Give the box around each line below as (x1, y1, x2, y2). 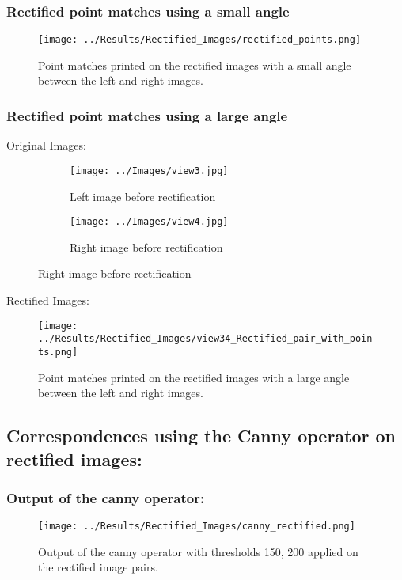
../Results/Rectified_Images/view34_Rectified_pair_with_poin (38, 333, 373, 345)
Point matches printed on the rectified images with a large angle (38, 369, 350, 385)
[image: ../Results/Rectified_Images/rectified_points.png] (38, 34, 362, 46)
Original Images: (6, 137, 86, 154)
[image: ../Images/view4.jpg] (70, 216, 229, 228)
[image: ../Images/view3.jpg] (70, 165, 229, 176)
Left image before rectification (70, 188, 216, 204)
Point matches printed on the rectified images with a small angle (38, 56, 351, 73)
